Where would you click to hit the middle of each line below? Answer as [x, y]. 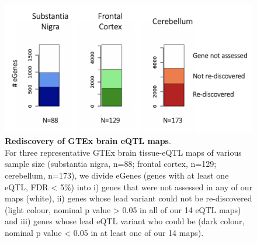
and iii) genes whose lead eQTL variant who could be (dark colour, [125, 221]
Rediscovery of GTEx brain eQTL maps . [88, 141]
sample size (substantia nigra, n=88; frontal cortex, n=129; [111, 164]
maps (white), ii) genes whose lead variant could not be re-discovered [128, 198]
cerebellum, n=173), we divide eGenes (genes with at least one [117, 175]
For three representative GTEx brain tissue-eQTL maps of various [123, 152]
